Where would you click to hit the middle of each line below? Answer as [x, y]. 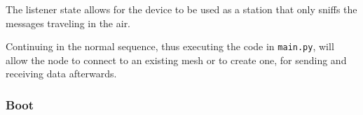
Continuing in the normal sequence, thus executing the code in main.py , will [170, 46]
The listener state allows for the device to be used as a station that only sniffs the [181, 9]
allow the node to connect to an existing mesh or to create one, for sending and [176, 60]
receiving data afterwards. [61, 74]
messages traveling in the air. [68, 23]
